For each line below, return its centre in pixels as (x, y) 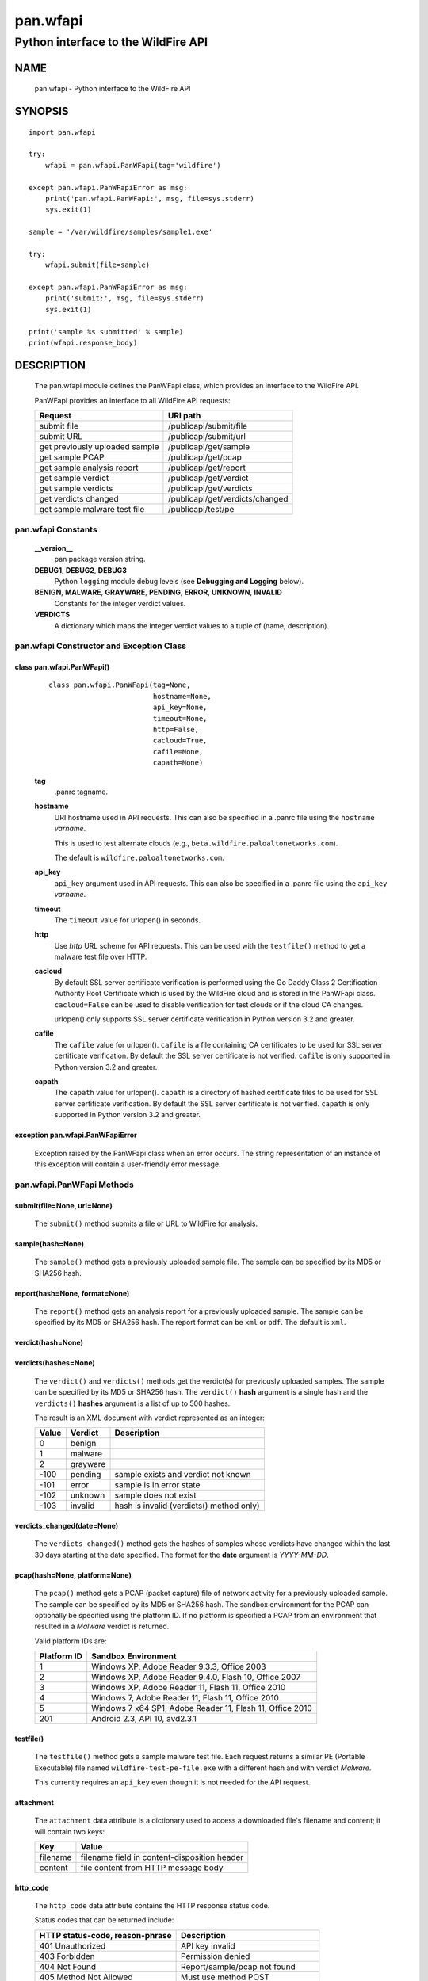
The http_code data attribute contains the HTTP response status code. (152, 1906)
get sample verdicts (76, 489)
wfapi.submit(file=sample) (97, 265)
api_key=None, (180, 708)
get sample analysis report (89, 468)
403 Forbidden (67, 1956)
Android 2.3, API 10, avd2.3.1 (144, 1719)
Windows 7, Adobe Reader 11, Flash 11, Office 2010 (185, 1698)
